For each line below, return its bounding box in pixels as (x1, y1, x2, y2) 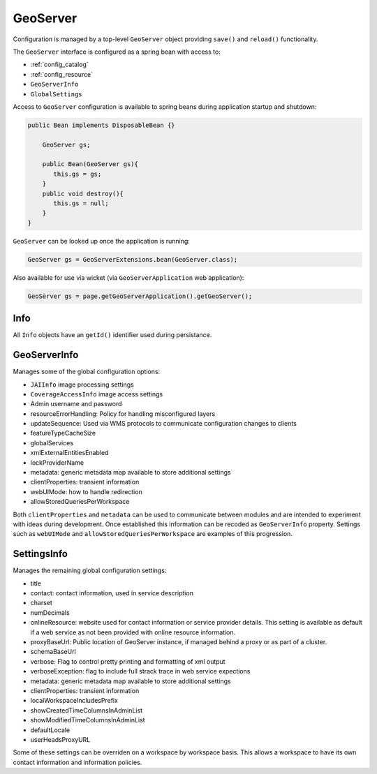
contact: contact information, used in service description (30, 589, 193, 597)
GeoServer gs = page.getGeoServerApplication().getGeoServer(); (27, 292, 253, 300)
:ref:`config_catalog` (30, 60, 89, 69)
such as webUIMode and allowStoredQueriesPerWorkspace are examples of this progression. (13, 530, 293, 538)
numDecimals (30, 608, 70, 617)
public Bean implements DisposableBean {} (27, 121, 175, 129)
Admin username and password (30, 400, 122, 408)
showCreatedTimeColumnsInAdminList (30, 706, 143, 715)
